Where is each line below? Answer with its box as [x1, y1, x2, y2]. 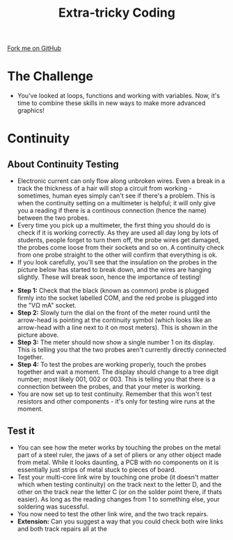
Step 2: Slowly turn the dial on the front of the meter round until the [17, 308, 211, 317]
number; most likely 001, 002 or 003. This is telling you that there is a [17, 375, 216, 383]
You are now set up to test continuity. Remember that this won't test [17, 390, 212, 398]
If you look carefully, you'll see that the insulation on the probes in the [17, 258, 217, 267]
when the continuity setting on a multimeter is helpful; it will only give [17, 199, 216, 207]
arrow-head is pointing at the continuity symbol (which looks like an [17, 316, 212, 324]
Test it [7, 424, 35, 436]
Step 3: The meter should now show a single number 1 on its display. [17, 338, 215, 347]
